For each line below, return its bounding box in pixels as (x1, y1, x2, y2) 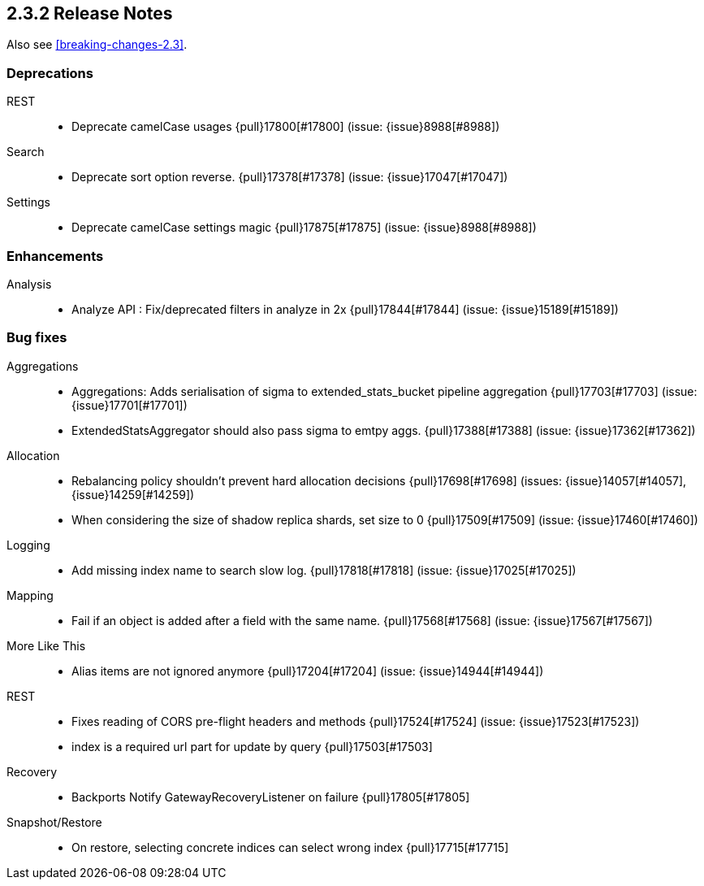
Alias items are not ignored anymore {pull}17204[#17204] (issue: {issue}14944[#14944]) (71, 663, 544, 678)
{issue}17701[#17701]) (71, 397, 188, 412)
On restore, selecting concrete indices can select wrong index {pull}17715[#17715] (71, 840, 509, 854)
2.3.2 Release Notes (6, 3, 173, 24)
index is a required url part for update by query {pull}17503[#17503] (71, 739, 433, 754)
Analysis (6, 276, 52, 291)
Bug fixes (6, 329, 67, 346)
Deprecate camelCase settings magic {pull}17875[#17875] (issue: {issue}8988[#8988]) (71, 220, 537, 235)
